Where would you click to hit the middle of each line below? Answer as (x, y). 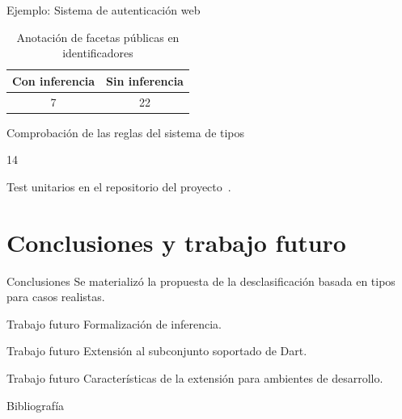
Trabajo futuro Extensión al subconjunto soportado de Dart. (157, 351)
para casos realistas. (56, 297)
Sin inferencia (145, 80)
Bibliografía (36, 405)
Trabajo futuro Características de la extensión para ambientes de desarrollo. (195, 378)
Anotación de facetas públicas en (98, 37)
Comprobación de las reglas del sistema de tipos (126, 132)
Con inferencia (54, 80)
